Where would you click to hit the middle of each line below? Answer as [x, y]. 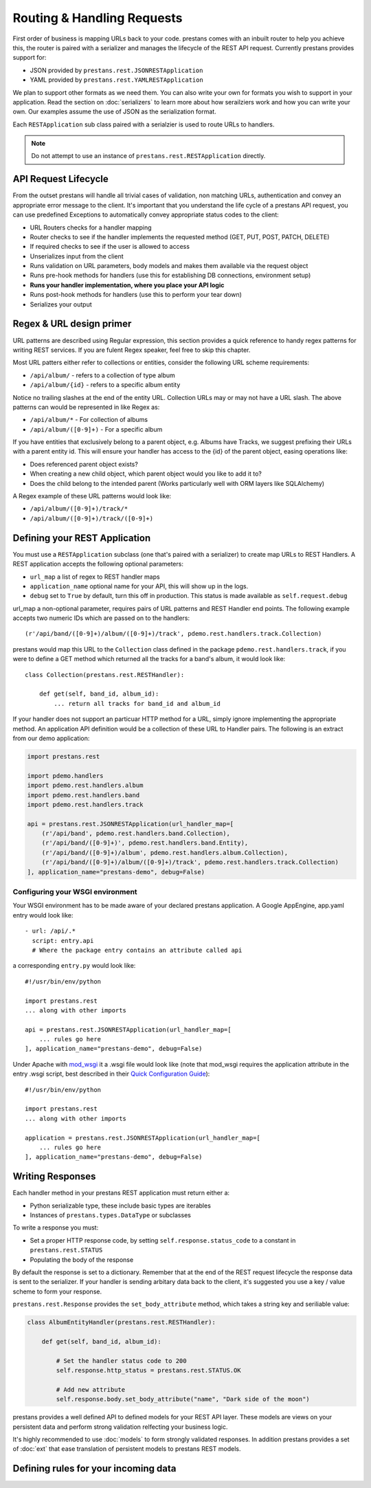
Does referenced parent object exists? [84, 464]
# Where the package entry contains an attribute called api [137, 950]
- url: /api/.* [50, 931]
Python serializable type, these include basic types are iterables [120, 1206]
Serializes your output [61, 304]
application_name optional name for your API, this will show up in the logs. [139, 586]
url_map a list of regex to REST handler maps [95, 577]
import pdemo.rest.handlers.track [85, 804]
